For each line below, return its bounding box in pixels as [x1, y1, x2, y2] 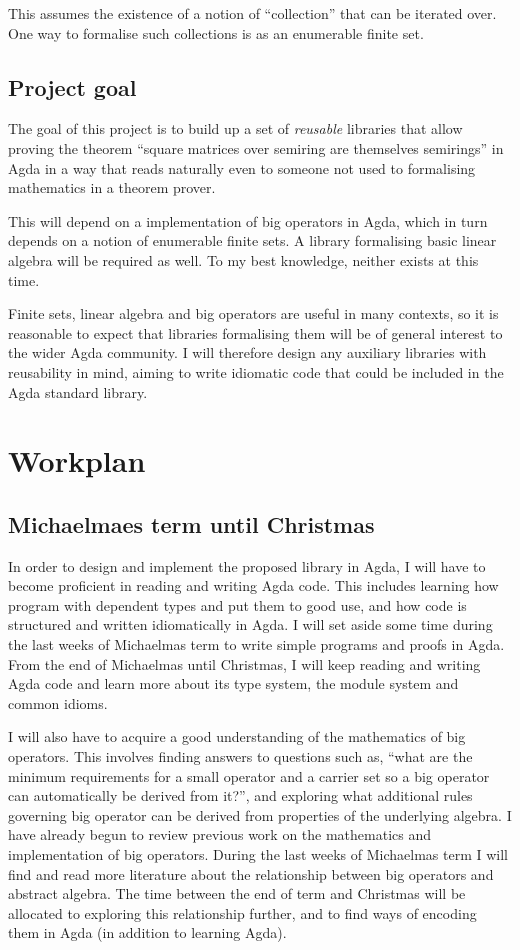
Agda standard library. [8, 381, 148, 402]
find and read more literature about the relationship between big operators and [8, 863, 494, 884]
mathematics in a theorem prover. [8, 177, 216, 198]
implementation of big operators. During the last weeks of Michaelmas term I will [8, 844, 508, 864]
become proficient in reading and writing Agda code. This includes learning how [8, 575, 499, 596]
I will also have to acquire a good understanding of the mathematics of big [8, 726, 466, 747]
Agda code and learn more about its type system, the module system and [8, 673, 459, 694]
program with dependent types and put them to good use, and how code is [8, 594, 467, 615]
